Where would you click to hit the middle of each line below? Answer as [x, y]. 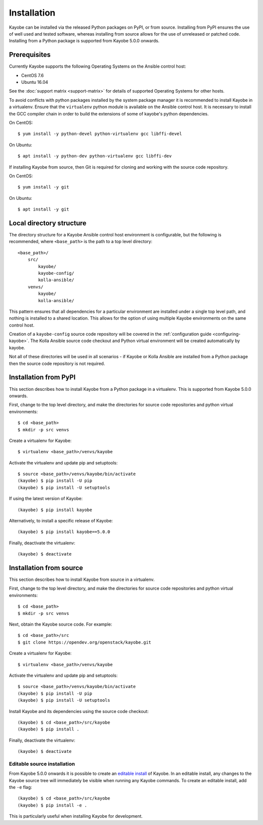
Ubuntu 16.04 [35, 82]
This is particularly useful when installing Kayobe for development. [76, 816]
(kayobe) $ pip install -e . [52, 805]
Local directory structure [48, 223]
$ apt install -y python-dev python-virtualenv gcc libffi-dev [95, 156]
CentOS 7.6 [32, 75]
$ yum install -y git [43, 187]
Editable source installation [42, 764]
